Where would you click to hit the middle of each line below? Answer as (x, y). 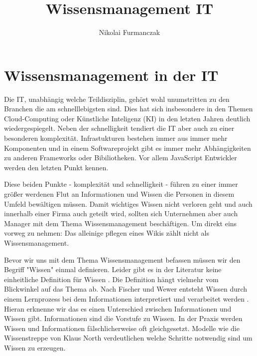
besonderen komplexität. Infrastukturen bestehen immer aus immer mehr (116, 138)
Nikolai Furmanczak (129, 32)
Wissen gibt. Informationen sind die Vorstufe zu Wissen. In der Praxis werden (123, 318)
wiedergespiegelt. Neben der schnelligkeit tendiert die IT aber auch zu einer (119, 128)
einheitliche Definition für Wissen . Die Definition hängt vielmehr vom (111, 279)
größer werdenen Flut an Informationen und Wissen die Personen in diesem (119, 194)
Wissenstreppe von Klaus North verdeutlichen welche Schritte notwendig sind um (128, 338)
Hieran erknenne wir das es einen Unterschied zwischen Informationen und (118, 308)
